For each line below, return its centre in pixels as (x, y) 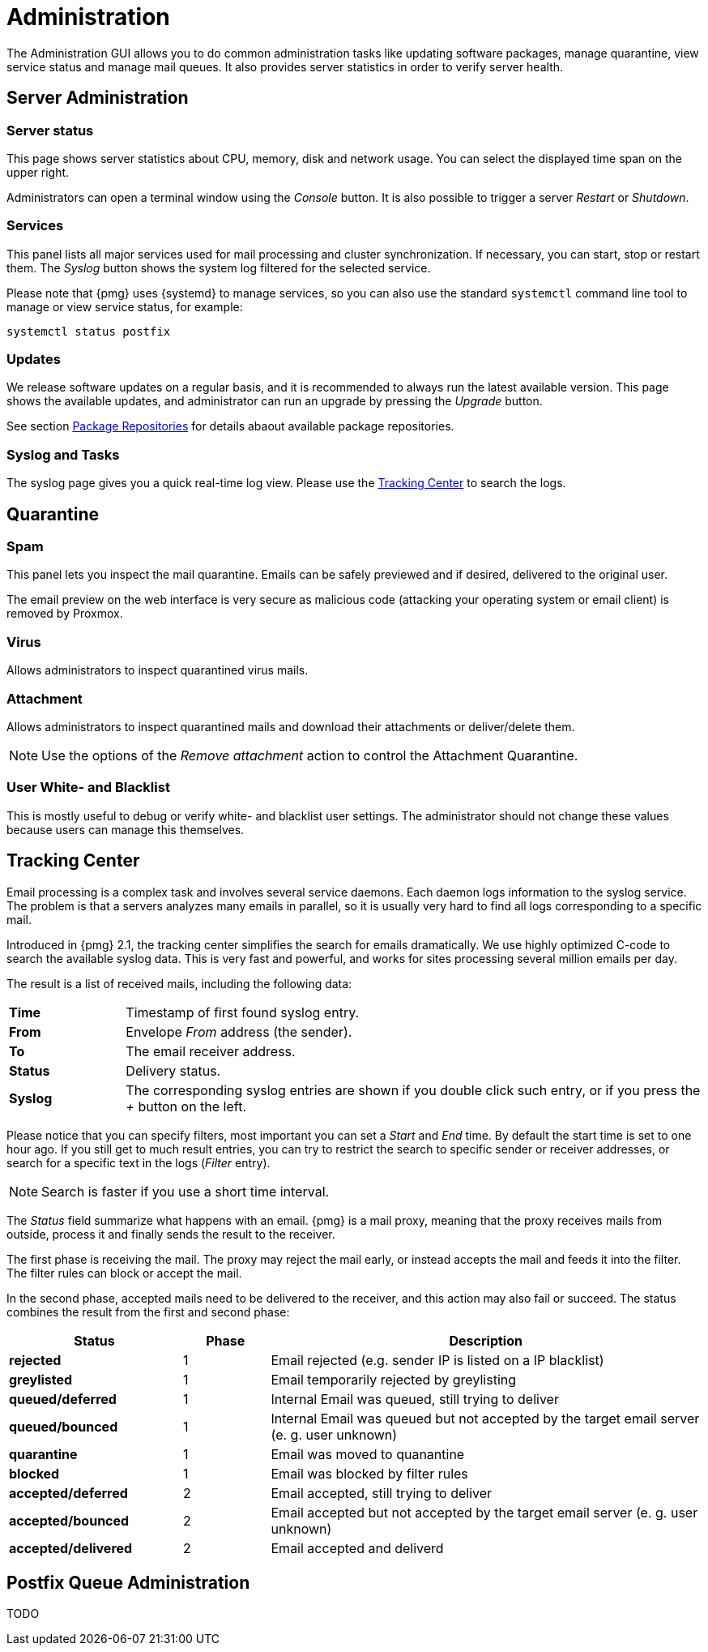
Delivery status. (173, 1070)
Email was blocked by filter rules (369, 1473)
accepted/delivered (71, 1548)
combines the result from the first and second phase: (148, 1312)
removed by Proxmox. (65, 614)
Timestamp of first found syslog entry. (243, 1012)
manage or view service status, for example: (125, 306)
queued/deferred (63, 1399)
